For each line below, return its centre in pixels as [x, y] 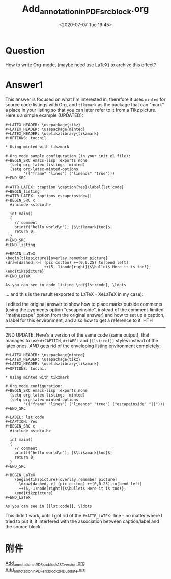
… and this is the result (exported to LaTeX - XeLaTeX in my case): [74, 294]
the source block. [24, 527]
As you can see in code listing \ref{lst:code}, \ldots [66, 285]
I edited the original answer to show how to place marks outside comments [84, 304]
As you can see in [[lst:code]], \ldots [49, 506]
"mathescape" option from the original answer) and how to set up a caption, [85, 315]
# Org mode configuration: [34, 386]
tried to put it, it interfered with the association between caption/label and [82, 521]
